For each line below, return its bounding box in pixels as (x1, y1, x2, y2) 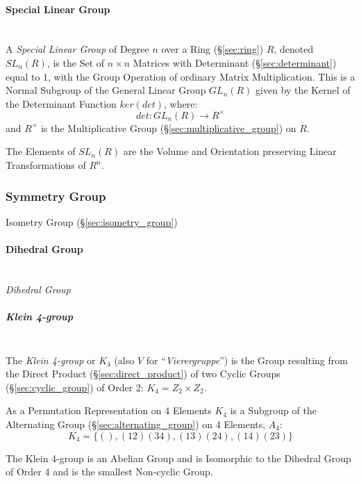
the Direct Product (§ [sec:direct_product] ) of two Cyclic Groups (6, 366, 280, 381)
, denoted (274, 42, 314, 56)
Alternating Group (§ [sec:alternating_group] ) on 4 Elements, (6, 416, 266, 431)
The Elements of (6, 144, 76, 158)
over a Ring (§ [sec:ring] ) (161, 42, 264, 56)
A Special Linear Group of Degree (6, 42, 149, 56)
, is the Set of (47, 55, 105, 69)
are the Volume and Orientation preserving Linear (123, 144, 337, 158)
